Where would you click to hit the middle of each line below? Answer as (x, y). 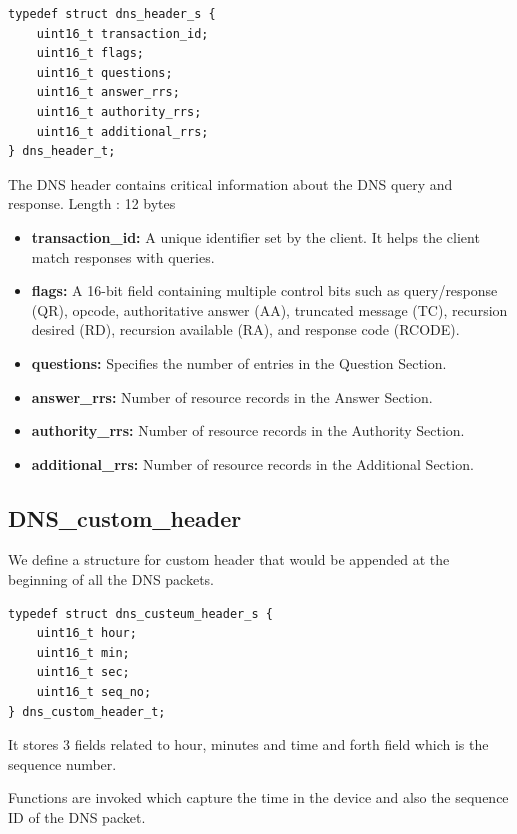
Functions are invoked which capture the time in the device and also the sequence (258, 797)
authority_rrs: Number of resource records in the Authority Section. (248, 430)
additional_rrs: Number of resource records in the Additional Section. (252, 463)
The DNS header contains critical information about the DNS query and (230, 183)
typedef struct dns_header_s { (112, 14)
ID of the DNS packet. (77, 817)
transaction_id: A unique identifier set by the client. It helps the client (255, 236)
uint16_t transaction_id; (122, 33)
